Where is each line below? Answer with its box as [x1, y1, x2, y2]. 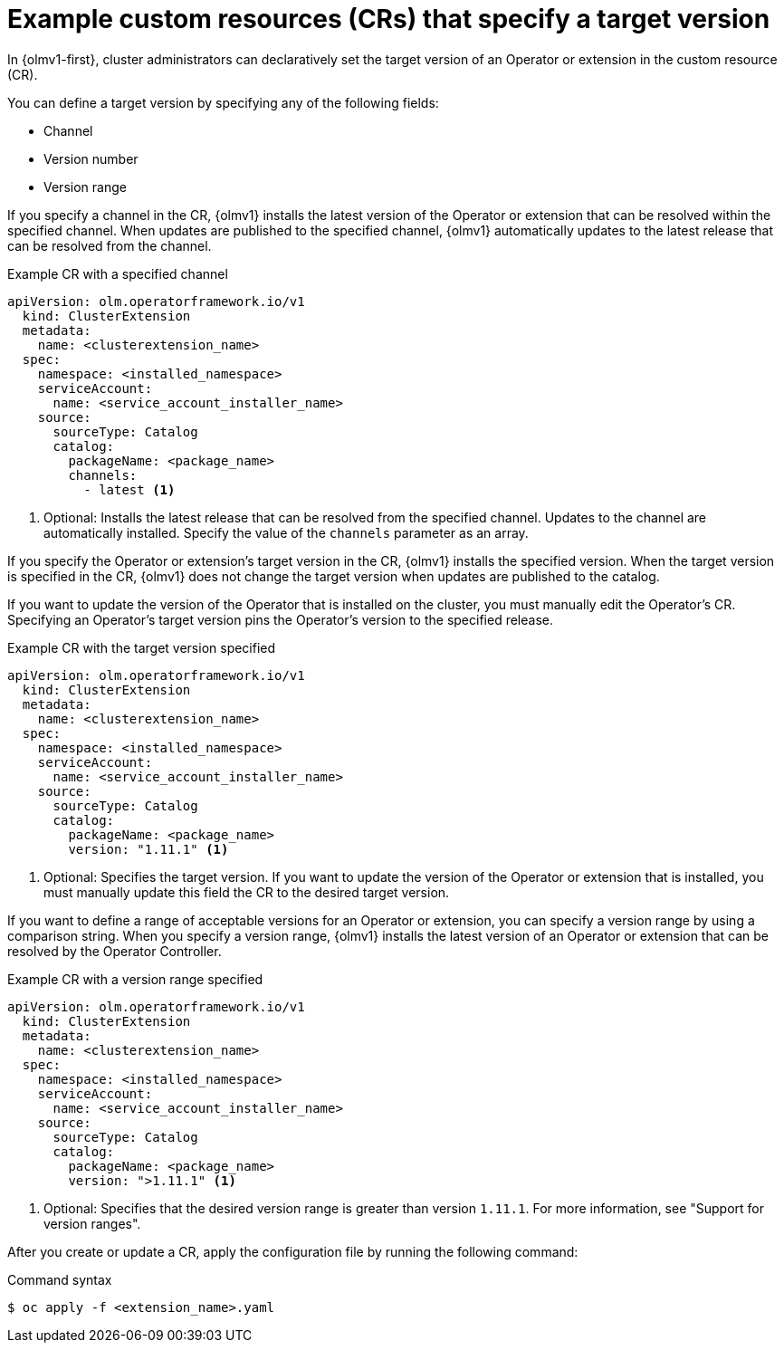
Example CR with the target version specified [7, 639, 276, 656]
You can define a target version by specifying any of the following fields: [7, 94, 439, 110]
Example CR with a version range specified [7, 971, 263, 987]
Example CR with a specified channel [7, 265, 228, 282]
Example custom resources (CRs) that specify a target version [7, 4, 770, 34]
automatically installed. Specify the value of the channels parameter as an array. [43, 524, 529, 541]
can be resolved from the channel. [7, 237, 212, 254]
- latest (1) [83, 482, 176, 497]
